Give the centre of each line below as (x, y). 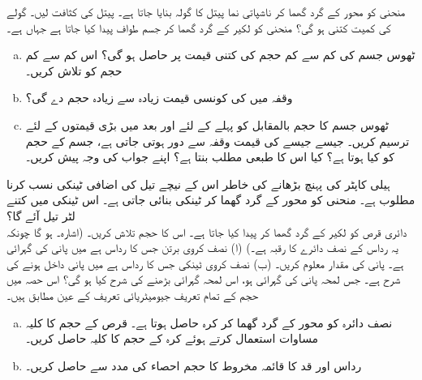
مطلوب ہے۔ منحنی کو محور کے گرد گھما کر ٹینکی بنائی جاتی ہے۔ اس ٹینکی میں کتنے (211, 200)
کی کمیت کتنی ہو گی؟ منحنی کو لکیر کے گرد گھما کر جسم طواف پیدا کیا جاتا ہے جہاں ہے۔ (199, 27)
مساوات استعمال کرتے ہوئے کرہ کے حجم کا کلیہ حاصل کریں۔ (172, 338)
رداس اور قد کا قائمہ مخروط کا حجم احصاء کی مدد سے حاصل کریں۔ (194, 365)
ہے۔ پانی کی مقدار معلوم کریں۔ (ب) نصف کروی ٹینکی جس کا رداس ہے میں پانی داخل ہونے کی (205, 263)
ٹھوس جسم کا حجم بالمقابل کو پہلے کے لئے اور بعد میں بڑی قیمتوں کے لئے (207, 124)
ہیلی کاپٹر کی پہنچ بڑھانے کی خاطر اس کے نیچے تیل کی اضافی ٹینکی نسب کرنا (198, 184)
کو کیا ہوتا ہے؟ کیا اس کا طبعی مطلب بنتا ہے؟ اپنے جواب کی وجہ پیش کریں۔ (210, 157)
